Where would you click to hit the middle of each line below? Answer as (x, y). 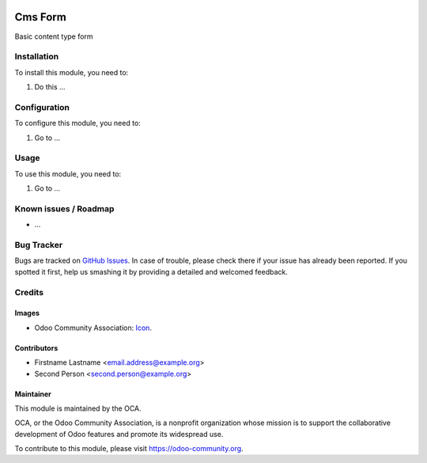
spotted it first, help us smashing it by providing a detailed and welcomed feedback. (151, 271)
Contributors (36, 347)
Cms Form (40, 17)
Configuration (42, 107)
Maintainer (33, 394)
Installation (37, 57)
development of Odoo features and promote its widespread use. (119, 434)
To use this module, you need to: (68, 173)
